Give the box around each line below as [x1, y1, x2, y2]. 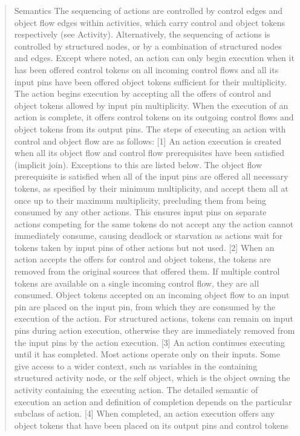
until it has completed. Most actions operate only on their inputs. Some [14, 348, 280, 360]
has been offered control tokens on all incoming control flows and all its [14, 63, 279, 76]
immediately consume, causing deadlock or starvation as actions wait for [14, 229, 283, 242]
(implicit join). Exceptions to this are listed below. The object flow [14, 158, 262, 171]
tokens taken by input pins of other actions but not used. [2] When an [14, 241, 275, 253]
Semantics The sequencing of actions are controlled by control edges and [14, 4, 283, 16]
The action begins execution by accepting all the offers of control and [14, 87, 272, 100]
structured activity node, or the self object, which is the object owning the [14, 371, 290, 384]
